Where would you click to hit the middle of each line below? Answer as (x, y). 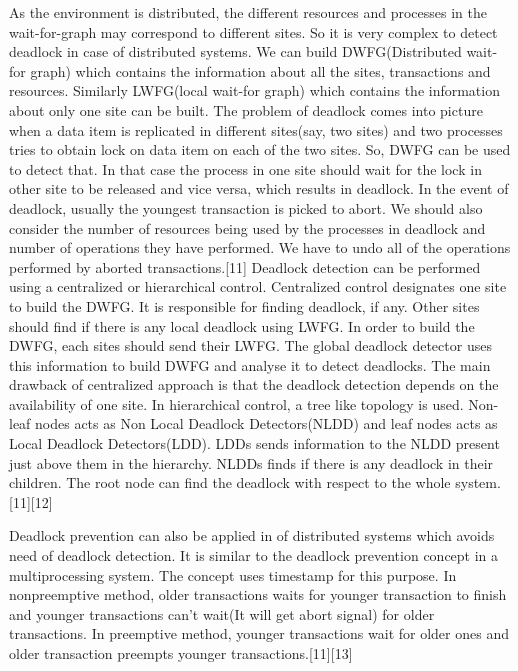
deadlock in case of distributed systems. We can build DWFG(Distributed (235, 51)
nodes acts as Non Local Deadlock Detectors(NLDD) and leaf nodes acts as (266, 423)
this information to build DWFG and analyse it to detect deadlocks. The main (250, 364)
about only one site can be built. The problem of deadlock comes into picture (246, 109)
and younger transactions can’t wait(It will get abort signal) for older (222, 613)
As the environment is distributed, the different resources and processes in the (248, 12)
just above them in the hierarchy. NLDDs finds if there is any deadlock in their (251, 462)
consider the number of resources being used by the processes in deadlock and (247, 227)
